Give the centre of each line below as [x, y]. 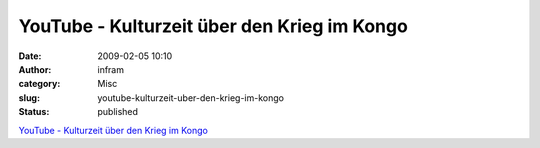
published [118, 112]
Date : [30, 56]
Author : [35, 69]
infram [111, 69]
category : [39, 84]
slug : [29, 97]
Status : [34, 112]
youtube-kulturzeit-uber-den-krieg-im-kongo [191, 97]
